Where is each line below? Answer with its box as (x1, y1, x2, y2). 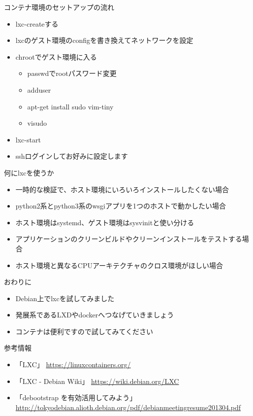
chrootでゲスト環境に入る (15, 51, 97, 62)
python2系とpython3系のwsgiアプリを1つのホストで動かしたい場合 (15, 201, 226, 211)
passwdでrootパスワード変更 (27, 68, 117, 78)
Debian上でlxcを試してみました (15, 293, 115, 303)
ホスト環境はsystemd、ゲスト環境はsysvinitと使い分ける (15, 217, 194, 227)
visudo (27, 118, 47, 128)
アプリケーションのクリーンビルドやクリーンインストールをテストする (15, 234, 242, 244)
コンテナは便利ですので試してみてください (15, 326, 153, 336)
